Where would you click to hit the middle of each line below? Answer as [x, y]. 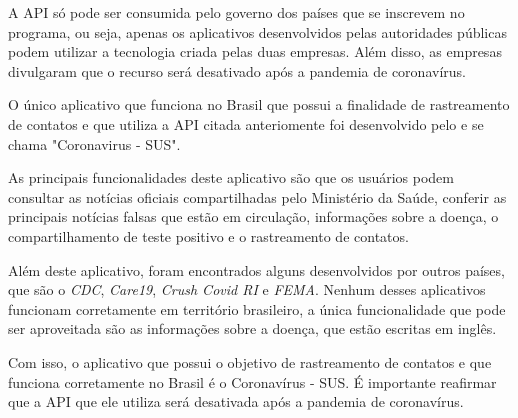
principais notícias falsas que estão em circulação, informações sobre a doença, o [253, 216]
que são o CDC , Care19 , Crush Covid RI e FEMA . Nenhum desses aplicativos [247, 289]
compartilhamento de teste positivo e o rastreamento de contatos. [208, 235]
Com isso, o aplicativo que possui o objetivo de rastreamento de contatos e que [250, 361]
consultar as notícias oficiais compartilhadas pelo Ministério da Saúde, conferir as [257, 196]
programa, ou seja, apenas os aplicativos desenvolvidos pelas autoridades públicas [257, 31]
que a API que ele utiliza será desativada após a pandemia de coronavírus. [236, 401]
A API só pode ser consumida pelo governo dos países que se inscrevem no [236, 12]
